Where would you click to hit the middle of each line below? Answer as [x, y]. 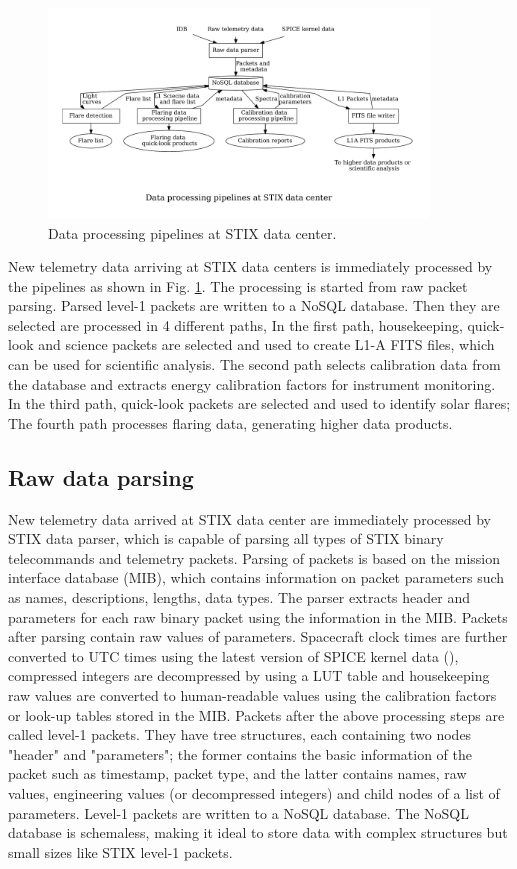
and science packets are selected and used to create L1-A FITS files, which [266, 344]
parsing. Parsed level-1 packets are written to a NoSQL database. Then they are [254, 305]
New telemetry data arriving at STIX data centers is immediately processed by [250, 266]
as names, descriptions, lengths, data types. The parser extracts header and [239, 597]
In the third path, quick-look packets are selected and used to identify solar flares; [259, 403]
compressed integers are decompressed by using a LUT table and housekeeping [249, 675]
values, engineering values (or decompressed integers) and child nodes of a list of [254, 792]
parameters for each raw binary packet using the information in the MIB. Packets [258, 616]
